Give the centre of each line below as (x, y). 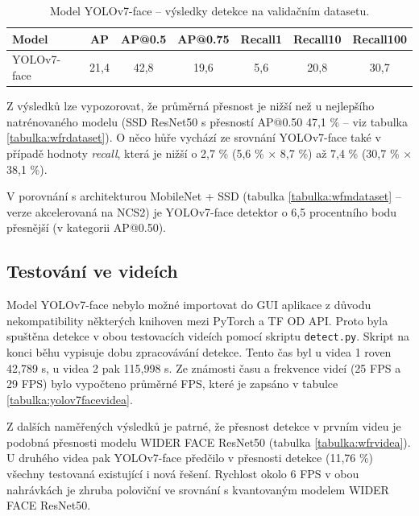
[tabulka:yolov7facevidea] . (70, 399)
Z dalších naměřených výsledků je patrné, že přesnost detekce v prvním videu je (204, 426)
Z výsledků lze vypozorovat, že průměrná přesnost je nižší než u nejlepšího (191, 106)
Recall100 (380, 38)
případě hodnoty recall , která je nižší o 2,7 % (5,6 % (135, 153)
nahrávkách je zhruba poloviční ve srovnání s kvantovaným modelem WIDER (198, 489)
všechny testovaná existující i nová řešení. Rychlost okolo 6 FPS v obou (183, 474)
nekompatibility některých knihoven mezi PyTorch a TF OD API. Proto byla (197, 320)
